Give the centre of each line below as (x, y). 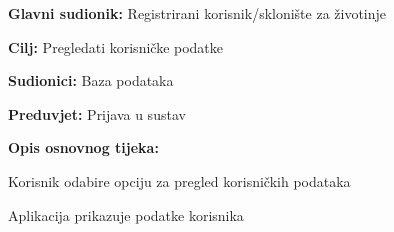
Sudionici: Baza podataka (91, 80)
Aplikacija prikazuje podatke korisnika (126, 214)
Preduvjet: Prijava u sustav (97, 113)
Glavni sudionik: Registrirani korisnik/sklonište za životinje (197, 13)
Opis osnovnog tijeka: (83, 147)
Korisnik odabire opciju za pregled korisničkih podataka (179, 180)
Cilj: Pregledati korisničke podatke (116, 46)
